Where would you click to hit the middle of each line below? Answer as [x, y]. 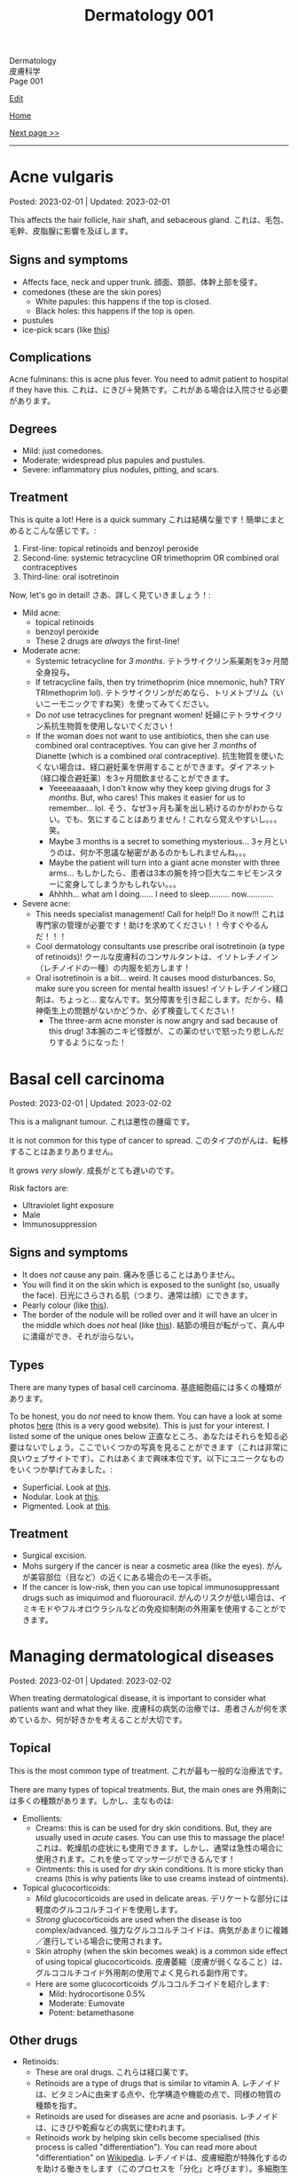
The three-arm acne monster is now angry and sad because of [163, 1021]
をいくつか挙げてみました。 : [61, 1469]
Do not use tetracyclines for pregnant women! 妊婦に [132, 715]
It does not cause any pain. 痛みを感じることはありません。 [131, 1275]
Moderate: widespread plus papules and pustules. [114, 460]
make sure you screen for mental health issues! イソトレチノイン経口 [161, 989]
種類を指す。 [59, 2106]
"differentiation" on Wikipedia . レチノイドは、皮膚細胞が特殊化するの [161, 2157]
